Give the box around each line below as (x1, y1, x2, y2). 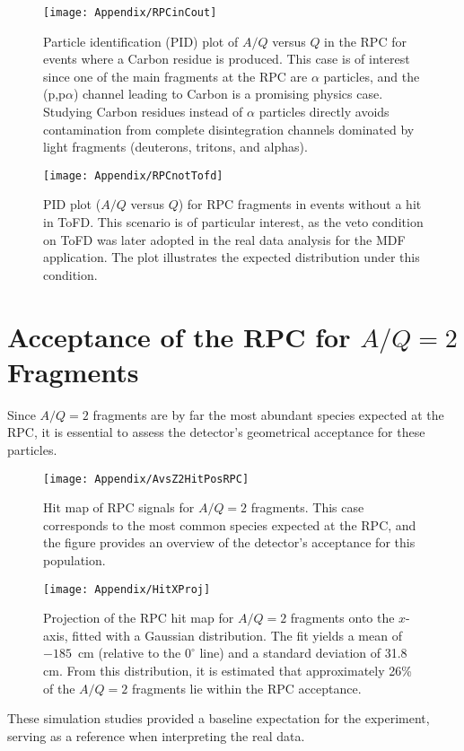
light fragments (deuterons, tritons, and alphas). (43, 137, 308, 156)
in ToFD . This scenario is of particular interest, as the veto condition (43, 213, 424, 231)
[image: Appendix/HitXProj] (43, 582, 211, 596)
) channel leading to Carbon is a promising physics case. (73, 84, 383, 103)
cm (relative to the (77, 643, 181, 662)
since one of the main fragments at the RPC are (43, 66, 308, 85)
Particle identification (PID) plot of (43, 31, 239, 50)
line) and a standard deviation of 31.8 (199, 643, 407, 662)
